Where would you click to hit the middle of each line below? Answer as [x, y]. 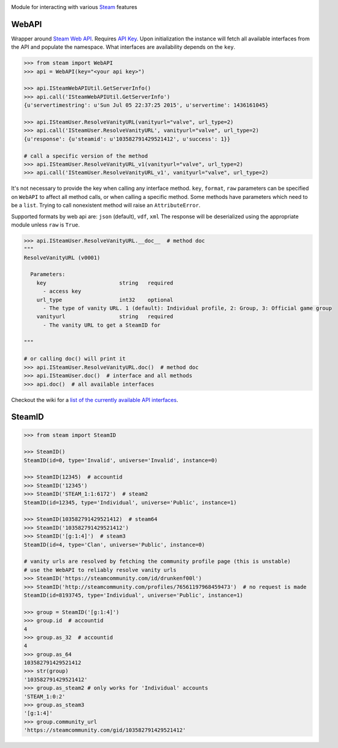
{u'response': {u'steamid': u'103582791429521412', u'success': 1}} [127, 139]
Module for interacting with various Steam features [74, 7]
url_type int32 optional [105, 300]
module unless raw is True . [45, 225]
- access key [62, 291]
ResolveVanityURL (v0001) [62, 257]
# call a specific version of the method [86, 156]
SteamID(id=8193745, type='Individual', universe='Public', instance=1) [133, 595]
